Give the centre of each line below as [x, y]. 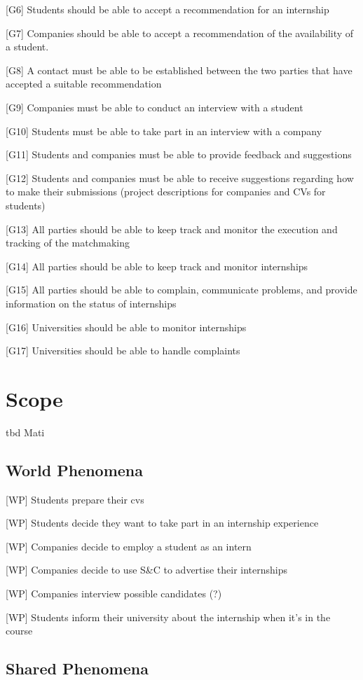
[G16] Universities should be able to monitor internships [126, 327]
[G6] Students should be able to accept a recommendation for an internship [167, 9]
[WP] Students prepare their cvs [75, 499]
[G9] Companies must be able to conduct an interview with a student [155, 107]
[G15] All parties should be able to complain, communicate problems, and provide [181, 290]
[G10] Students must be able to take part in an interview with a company [164, 131]
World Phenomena [74, 470]
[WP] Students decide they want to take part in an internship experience [162, 523]
